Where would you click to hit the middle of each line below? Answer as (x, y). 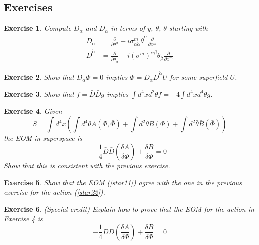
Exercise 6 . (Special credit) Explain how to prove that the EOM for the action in (129, 208)
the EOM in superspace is (43, 138)
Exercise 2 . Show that (39, 77)
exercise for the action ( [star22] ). (55, 192)
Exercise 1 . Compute (38, 28)
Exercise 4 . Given (33, 111)
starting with (188, 28)
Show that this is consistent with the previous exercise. (87, 165)
